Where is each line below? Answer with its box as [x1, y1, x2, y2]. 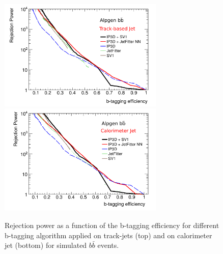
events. [97, 240, 119, 250]
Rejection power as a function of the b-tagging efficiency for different [5, 219, 219, 230]
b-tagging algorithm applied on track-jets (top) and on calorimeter [5, 230, 212, 240]
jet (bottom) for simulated [5, 240, 87, 250]
